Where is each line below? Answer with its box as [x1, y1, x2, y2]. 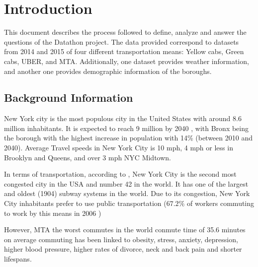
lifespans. [4, 254, 32, 264]
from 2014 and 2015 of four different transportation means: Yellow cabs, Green [4, 46, 244, 57]
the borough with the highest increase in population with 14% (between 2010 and [4, 133, 253, 143]
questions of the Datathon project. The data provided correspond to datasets [4, 36, 239, 47]
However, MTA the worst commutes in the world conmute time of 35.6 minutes [4, 224, 246, 235]
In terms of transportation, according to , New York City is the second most [4, 169, 237, 179]
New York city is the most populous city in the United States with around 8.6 [4, 113, 242, 124]
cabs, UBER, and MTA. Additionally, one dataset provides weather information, [4, 56, 249, 66]
